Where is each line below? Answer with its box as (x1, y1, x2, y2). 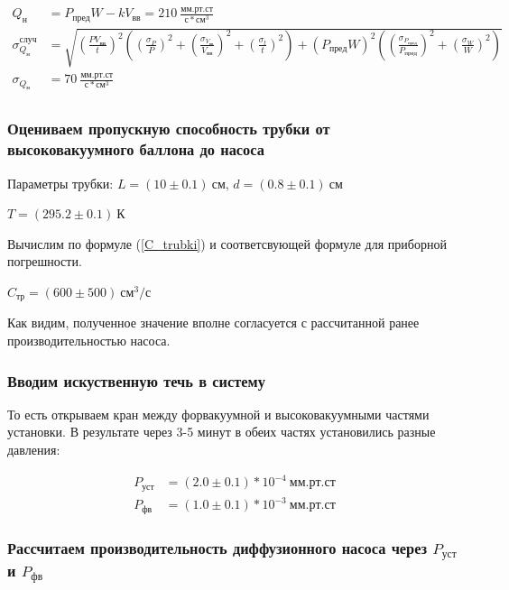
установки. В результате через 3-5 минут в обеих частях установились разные (7, 422, 436, 441)
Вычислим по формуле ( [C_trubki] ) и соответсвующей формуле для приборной (7, 234, 447, 253)
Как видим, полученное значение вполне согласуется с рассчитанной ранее (7, 313, 420, 332)
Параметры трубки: (7, 173, 114, 192)
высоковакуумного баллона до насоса (7, 138, 264, 161)
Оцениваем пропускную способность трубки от (7, 117, 330, 140)
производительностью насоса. (7, 331, 171, 350)
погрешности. (7, 252, 82, 271)
